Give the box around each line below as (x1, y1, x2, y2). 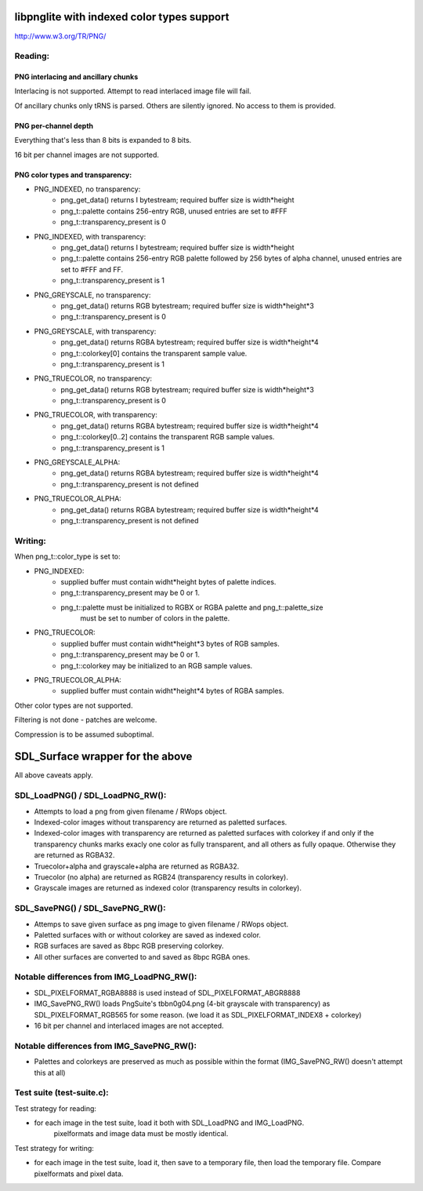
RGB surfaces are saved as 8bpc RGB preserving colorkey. (34, 942, 224, 951)
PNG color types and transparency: (14, 169, 132, 180)
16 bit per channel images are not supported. (14, 150, 160, 159)
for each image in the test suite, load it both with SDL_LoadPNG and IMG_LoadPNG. (34, 1118, 305, 1127)
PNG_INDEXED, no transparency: (34, 184, 141, 194)
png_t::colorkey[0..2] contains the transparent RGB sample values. (60, 432, 275, 442)
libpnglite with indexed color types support (14, 10, 230, 24)
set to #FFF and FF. (60, 264, 124, 274)
